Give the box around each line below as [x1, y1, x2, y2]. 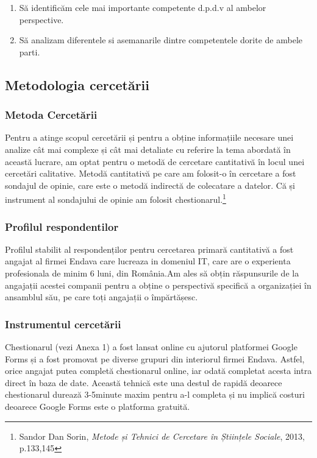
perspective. [19, 13, 64, 26]
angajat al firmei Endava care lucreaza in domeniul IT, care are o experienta [5, 255, 291, 267]
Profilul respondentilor [5, 219, 119, 234]
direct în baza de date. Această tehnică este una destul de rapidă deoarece [5, 376, 282, 389]
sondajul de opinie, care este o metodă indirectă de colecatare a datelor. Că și [5, 178, 295, 191]
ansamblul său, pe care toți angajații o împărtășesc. [5, 291, 198, 303]
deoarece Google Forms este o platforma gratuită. [5, 400, 190, 412]
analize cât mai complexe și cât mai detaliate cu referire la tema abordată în [5, 143, 291, 155]
